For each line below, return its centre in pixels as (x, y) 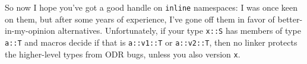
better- (290, 19)
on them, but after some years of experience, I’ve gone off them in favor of (140, 19)
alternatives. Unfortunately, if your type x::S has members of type (179, 31)
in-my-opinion (30, 31)
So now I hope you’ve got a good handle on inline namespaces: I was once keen (151, 7)
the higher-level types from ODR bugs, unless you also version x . (123, 54)
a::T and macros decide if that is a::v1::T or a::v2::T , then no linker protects (151, 42)
